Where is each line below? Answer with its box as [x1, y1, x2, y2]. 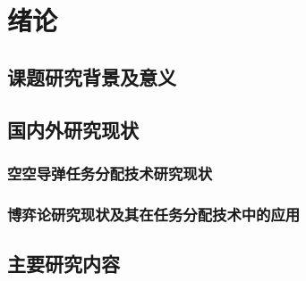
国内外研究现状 [7, 115, 139, 143]
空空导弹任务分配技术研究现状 [7, 161, 213, 184]
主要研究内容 [7, 250, 120, 277]
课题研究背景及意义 [7, 62, 176, 90]
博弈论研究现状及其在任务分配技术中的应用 [7, 202, 301, 225]
